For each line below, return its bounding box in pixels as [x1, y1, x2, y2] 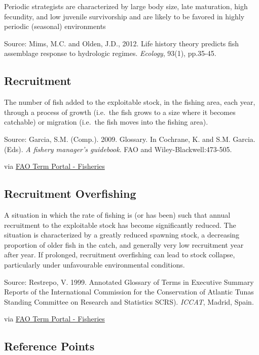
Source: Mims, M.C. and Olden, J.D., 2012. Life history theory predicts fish [4, 38, 239, 48]
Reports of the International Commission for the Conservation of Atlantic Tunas [4, 286, 254, 297]
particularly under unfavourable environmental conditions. [4, 259, 185, 270]
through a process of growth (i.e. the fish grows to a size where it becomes [4, 106, 236, 117]
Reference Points [4, 338, 95, 354]
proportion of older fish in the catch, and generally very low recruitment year [4, 239, 244, 250]
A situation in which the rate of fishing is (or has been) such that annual [4, 209, 231, 220]
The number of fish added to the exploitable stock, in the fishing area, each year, [4, 97, 255, 107]
